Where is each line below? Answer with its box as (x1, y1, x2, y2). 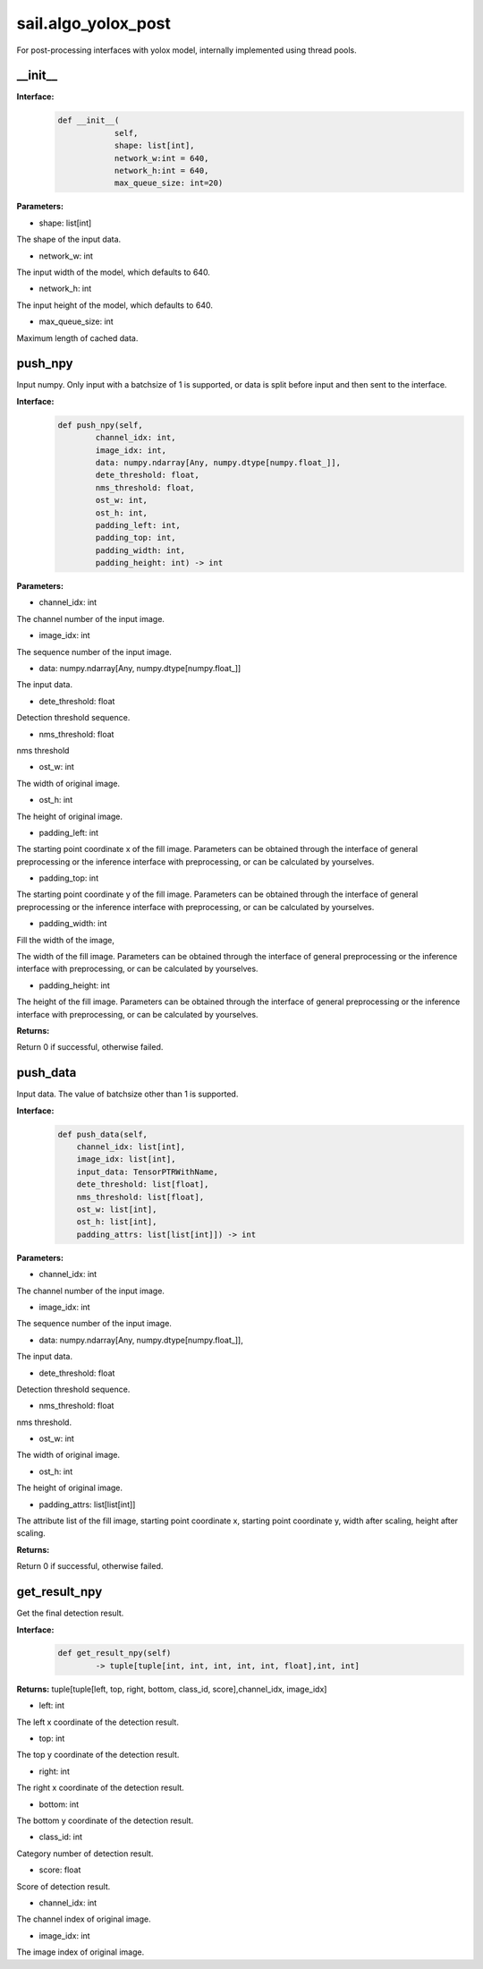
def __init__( (57, 115, 120, 125)
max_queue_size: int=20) (114, 178, 224, 188)
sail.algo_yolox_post (16, 13, 172, 33)
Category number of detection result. (16, 1848, 154, 1859)
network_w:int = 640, (114, 153, 209, 163)
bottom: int (38, 1799, 80, 1810)
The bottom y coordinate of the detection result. (16, 1815, 194, 1826)
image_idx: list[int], (76, 1155, 176, 1164)
